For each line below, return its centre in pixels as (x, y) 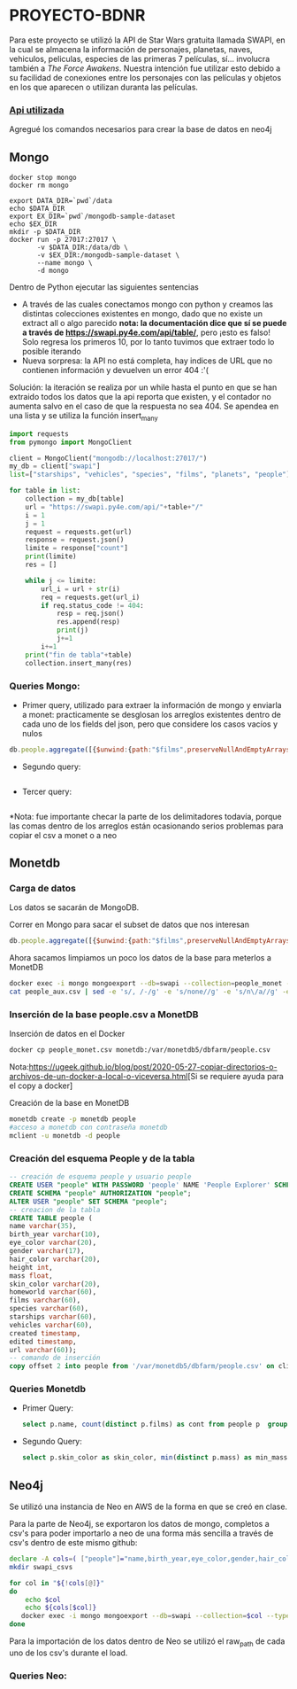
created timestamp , (45, 1333)
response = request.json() (75, 540)
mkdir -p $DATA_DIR (45, 232)
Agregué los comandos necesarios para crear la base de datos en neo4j (141, 129)
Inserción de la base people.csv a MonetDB (104, 1014)
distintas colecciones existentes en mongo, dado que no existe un (142, 314)
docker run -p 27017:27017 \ (63, 240)
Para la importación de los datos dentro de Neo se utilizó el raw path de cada (147, 1642)
